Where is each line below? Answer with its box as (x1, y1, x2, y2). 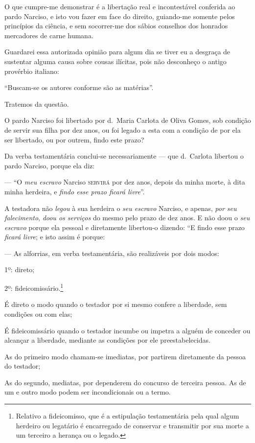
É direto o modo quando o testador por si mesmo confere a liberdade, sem (4, 299, 227, 309)
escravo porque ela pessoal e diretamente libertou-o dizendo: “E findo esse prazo (4, 222, 245, 232)
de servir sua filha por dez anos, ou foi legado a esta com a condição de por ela (4, 124, 241, 135)
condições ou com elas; (4, 308, 72, 319)
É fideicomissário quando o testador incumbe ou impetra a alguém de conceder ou (4, 325, 251, 335)
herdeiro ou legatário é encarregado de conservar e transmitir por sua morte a (16, 420, 249, 430)
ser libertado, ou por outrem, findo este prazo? (4, 134, 144, 144)
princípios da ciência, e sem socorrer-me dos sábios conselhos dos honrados (4, 21, 228, 31)
